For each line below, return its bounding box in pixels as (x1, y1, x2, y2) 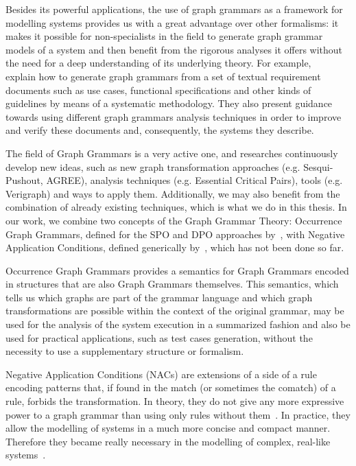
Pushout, (5, 173, 43, 187)
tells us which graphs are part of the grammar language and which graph (5, 290, 313, 304)
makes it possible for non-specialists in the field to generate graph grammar (5, 29, 323, 43)
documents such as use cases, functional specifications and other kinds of (5, 82, 311, 97)
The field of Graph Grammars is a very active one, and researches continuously (5, 145, 338, 160)
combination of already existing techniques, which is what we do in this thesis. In (5, 200, 347, 214)
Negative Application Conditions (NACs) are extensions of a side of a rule (5, 366, 317, 381)
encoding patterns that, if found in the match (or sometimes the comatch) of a (5, 380, 336, 395)
